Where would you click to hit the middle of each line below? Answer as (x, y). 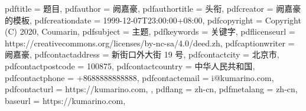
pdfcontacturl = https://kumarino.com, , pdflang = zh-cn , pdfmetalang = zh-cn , (151, 89)
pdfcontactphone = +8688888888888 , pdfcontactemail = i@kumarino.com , (139, 77)
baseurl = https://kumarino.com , (65, 100)
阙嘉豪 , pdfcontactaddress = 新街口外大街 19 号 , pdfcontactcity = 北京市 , (142, 54)
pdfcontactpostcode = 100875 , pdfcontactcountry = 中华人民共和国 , (130, 65)
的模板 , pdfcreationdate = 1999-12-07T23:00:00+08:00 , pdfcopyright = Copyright (153, 20)
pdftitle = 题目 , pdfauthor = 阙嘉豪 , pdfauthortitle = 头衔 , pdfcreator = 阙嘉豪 (153, 8)
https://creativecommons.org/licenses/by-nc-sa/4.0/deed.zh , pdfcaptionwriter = (150, 43)
